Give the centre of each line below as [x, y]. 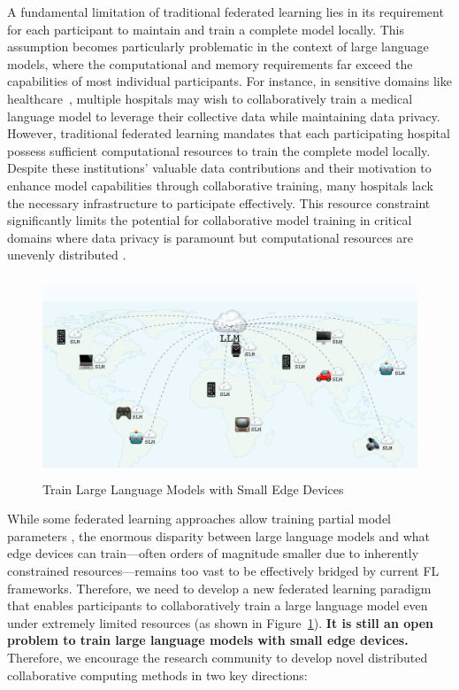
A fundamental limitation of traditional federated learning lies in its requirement [226, 12]
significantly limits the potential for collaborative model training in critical [210, 220]
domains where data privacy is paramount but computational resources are [210, 237]
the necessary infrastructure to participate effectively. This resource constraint [219, 202]
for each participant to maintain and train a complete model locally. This [206, 29]
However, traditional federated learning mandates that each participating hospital [229, 133]
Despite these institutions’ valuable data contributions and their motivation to [219, 168]
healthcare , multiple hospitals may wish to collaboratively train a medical [210, 98]
